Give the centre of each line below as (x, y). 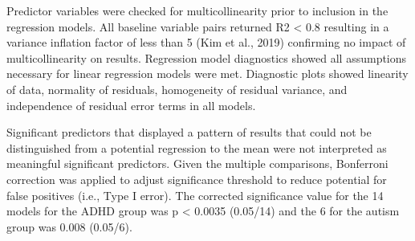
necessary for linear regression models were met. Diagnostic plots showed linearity (207, 74)
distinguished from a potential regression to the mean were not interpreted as (197, 147)
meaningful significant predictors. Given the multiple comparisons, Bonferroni (197, 163)
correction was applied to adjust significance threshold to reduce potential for (197, 179)
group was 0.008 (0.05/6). (69, 226)
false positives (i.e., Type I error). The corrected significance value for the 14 (195, 195)
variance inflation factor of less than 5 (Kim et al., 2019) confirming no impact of (206, 42)
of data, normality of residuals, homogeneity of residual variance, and (177, 89)
